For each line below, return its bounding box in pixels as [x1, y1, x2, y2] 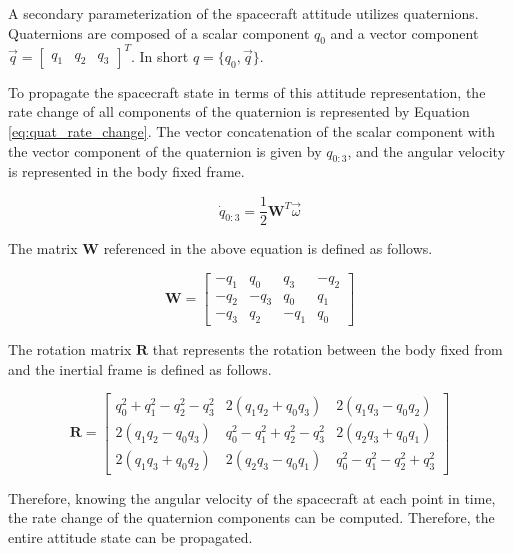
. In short [130, 45, 189, 66]
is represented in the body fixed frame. [8, 161, 245, 182]
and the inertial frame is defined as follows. [8, 358, 272, 379]
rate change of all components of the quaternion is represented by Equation [8, 101, 470, 122]
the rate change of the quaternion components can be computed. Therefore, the [8, 507, 495, 528]
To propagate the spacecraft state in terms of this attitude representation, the [8, 81, 486, 102]
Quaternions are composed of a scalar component [8, 22, 310, 43]
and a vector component [330, 22, 479, 43]
